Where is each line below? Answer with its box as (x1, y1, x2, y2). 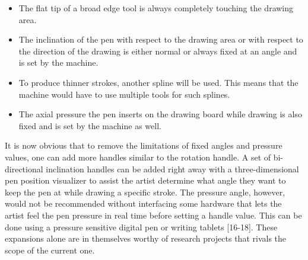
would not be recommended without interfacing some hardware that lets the (5, 197, 282, 210)
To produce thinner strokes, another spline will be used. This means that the (18, 76, 299, 88)
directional (5, 162, 43, 175)
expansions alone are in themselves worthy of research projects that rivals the (5, 232, 287, 245)
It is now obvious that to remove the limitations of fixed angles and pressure (5, 139, 282, 152)
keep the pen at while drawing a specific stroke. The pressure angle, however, (5, 185, 285, 198)
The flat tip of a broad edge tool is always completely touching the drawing (18, 2, 294, 14)
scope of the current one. (5, 243, 95, 256)
